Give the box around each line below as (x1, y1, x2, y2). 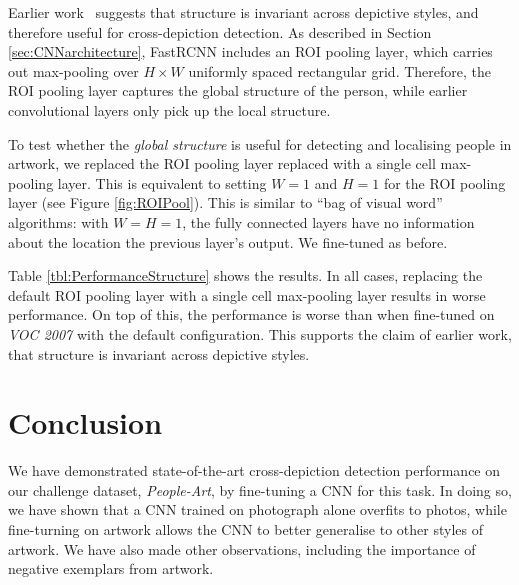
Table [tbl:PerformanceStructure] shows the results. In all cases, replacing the (8, 265, 483, 286)
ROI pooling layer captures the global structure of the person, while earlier (8, 80, 468, 101)
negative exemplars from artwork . (8, 558, 214, 579)
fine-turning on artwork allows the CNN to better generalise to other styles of (8, 519, 483, 539)
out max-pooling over (8, 60, 139, 81)
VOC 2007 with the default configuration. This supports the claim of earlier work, (8, 323, 512, 344)
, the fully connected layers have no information (182, 211, 475, 232)
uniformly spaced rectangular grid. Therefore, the (188, 60, 491, 81)
